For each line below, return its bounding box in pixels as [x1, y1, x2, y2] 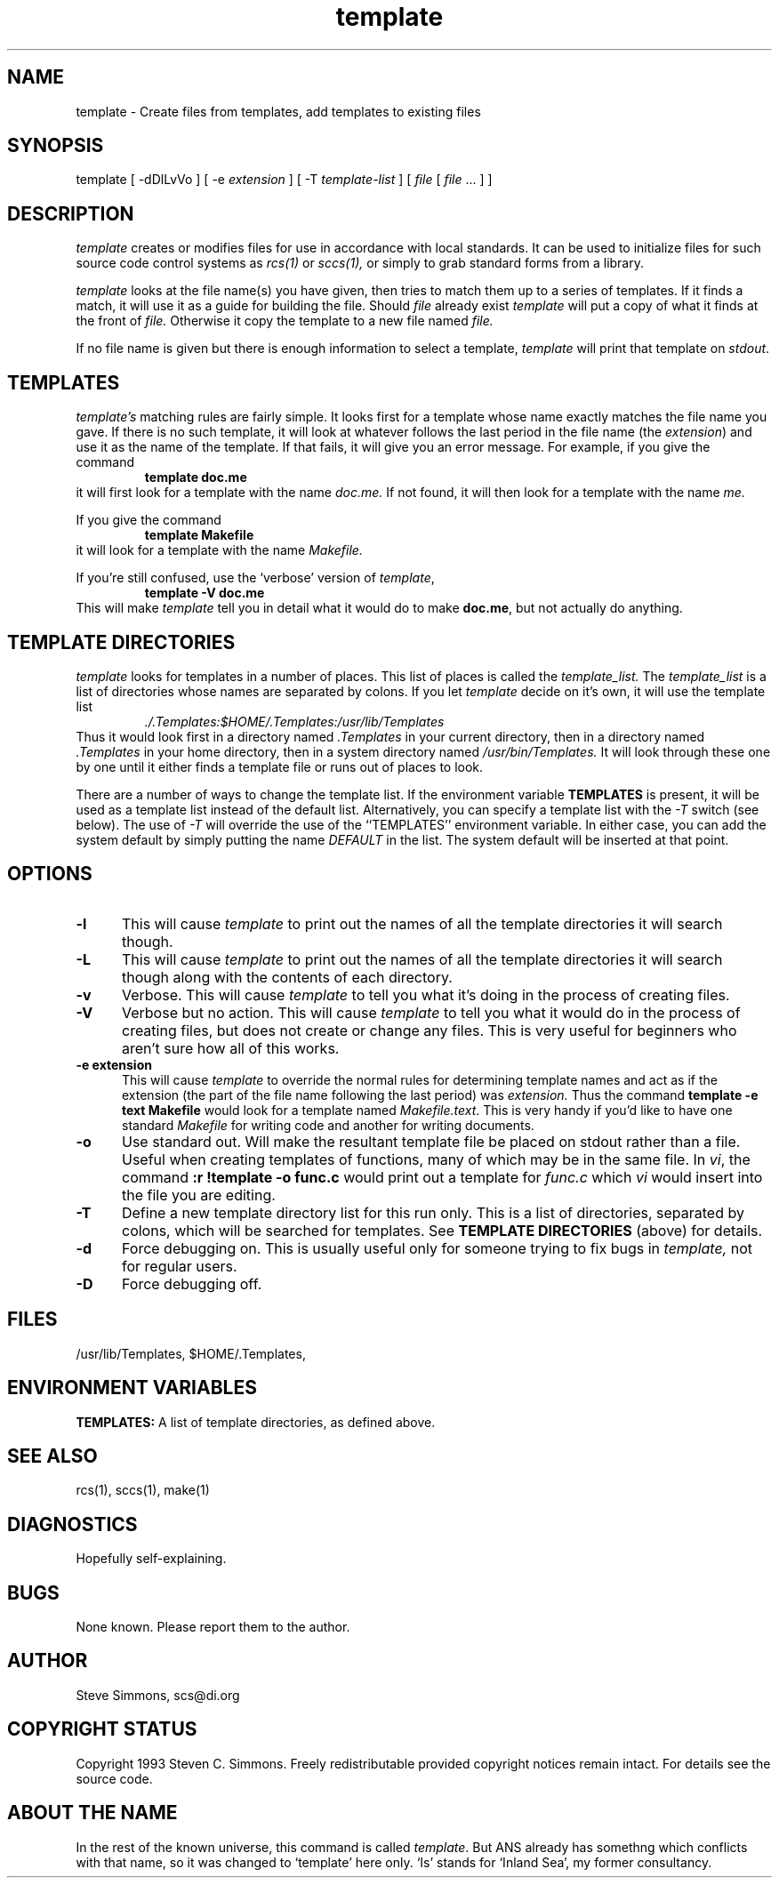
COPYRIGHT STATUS [7, 1718, 197, 1741]
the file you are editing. [121, 1185, 276, 1204]
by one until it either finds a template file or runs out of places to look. [76, 758, 484, 774]
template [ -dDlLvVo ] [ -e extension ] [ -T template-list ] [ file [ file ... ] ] [76, 172, 493, 188]
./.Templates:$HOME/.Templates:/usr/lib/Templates [144, 713, 445, 729]
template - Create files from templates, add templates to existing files [76, 103, 481, 119]
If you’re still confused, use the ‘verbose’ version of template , [76, 570, 435, 586]
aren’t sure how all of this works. [121, 1039, 340, 1057]
